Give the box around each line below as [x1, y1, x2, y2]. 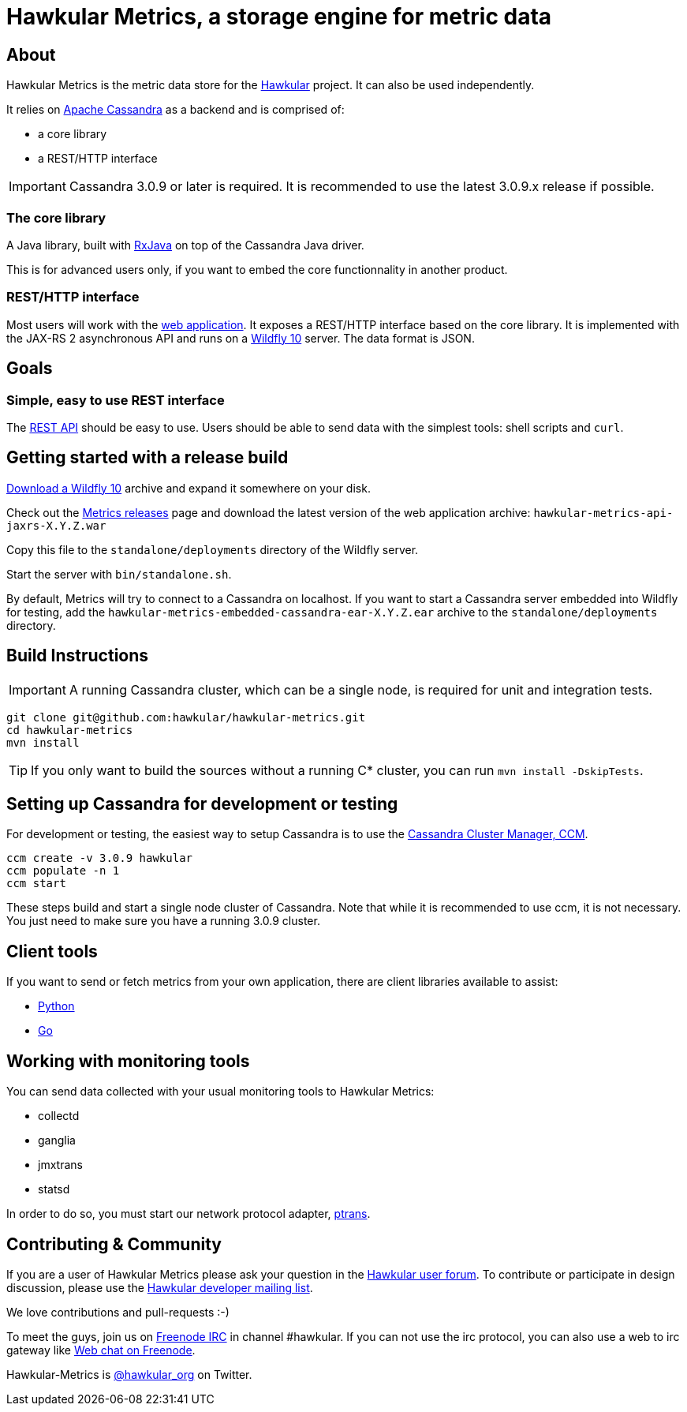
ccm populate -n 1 [6, 864, 120, 878]
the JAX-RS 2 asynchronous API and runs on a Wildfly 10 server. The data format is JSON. [6, 331, 475, 345]
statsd [38, 1182, 70, 1197]
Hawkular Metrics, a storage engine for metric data [6, 3, 552, 30]
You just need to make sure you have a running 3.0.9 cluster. [6, 914, 320, 928]
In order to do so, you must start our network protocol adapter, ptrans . [6, 1207, 371, 1221]
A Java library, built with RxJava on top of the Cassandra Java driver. [6, 238, 364, 252]
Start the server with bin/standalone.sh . [6, 567, 232, 581]
